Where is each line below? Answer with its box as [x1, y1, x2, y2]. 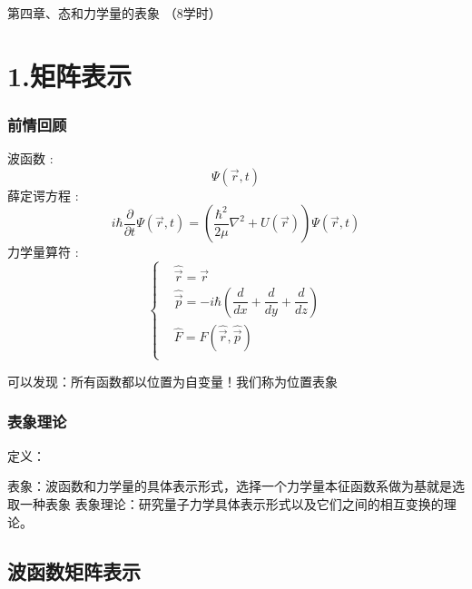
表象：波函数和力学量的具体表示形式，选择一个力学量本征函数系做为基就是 [7, 476, 452, 496]
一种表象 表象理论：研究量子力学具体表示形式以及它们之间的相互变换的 [19, 494, 444, 513]
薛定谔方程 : [7, 185, 79, 204]
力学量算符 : [7, 242, 79, 261]
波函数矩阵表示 [7, 556, 141, 584]
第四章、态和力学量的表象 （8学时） [7, 3, 221, 22]
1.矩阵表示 [7, 56, 133, 93]
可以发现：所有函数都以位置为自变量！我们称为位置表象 [7, 371, 338, 390]
